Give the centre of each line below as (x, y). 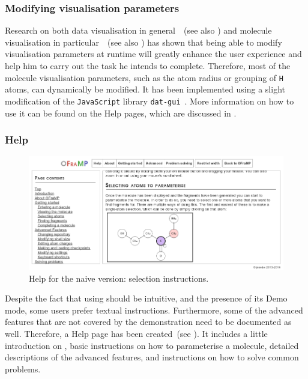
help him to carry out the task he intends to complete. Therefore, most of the (148, 65)
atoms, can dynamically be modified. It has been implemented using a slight (145, 89)
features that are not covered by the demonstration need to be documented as (148, 322)
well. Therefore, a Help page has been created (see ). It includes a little (136, 333)
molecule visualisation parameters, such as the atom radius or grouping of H (144, 77)
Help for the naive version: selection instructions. (119, 278)
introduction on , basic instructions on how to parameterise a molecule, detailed (152, 345)
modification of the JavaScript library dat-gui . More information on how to (149, 101)
